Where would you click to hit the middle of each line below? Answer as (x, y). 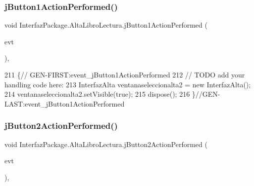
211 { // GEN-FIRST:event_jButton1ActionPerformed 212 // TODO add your (125, 74)
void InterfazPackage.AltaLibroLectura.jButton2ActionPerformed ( (106, 144)
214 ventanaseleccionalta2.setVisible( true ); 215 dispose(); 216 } (100, 94)
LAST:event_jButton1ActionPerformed (65, 103)
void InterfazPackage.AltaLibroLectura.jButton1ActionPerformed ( (106, 25)
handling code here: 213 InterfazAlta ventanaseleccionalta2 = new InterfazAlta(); (128, 84)
